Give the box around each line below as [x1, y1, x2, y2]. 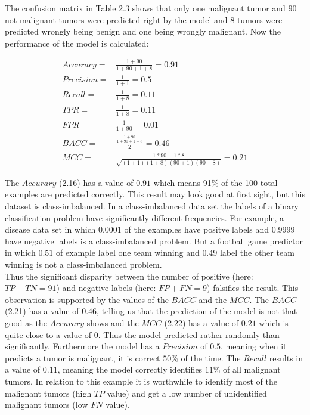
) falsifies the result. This [207, 281, 299, 294]
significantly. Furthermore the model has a [5, 340, 160, 352]
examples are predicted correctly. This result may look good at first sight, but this [5, 188, 305, 200]
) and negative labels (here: [56, 281, 156, 294]
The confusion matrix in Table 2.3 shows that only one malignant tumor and [5, 2, 286, 14]
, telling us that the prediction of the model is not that [97, 305, 297, 317]
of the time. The [181, 351, 241, 364]
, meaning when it [221, 340, 287, 352]
